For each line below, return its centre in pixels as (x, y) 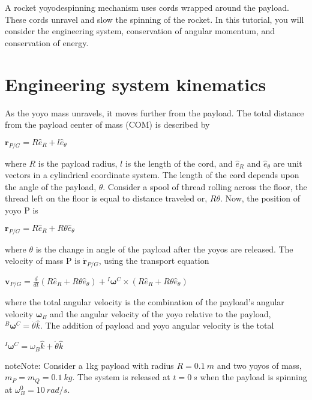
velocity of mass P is (43, 261)
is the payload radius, (78, 163)
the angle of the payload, (51, 186)
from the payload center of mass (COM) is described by (107, 124)
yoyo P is (22, 210)
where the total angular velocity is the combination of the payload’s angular (145, 302)
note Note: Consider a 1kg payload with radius (89, 365)
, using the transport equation (154, 261)
